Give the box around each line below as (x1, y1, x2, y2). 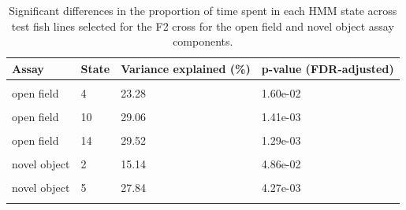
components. (173, 33, 233, 50)
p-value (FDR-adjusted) (261, 60, 394, 76)
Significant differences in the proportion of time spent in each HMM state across (9, 2, 397, 18)
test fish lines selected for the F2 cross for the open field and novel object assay (11, 17, 394, 34)
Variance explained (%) (121, 60, 251, 76)
